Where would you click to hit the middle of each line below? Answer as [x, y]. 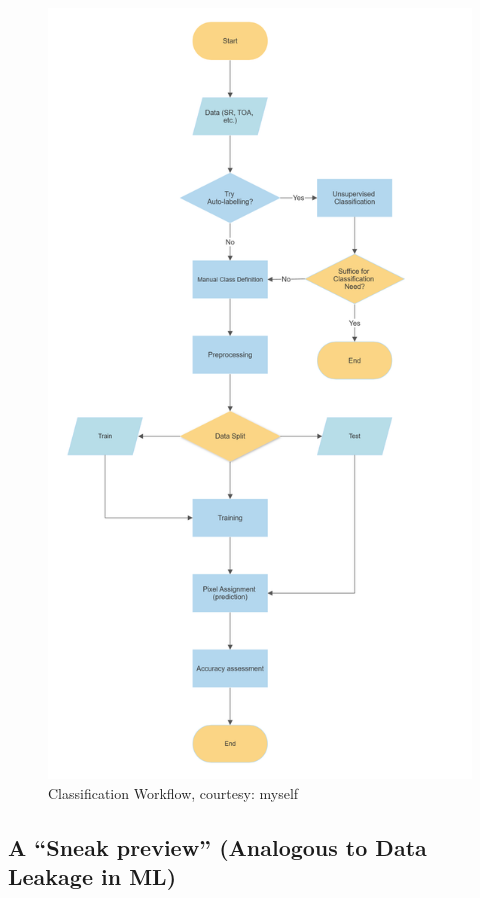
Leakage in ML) [92, 876]
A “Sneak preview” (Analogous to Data [217, 846]
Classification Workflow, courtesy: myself [173, 792]
